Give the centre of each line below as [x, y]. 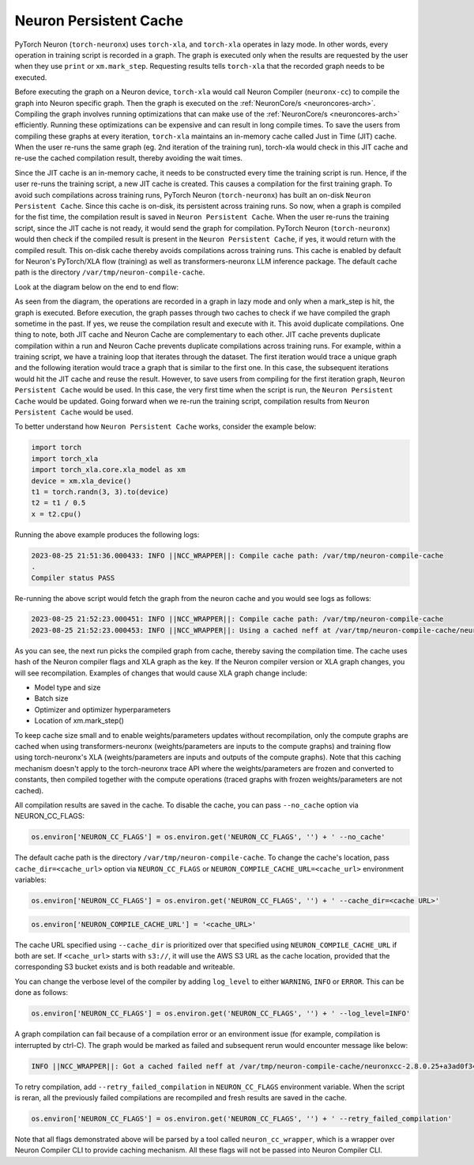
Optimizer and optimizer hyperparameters [103, 709]
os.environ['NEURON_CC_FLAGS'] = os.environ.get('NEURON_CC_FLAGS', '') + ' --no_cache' [209, 837]
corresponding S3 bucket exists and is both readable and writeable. [125, 967]
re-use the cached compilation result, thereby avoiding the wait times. [128, 158]
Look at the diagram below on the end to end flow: [97, 287]
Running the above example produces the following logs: [107, 535]
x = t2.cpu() [56, 514]
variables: [30, 880]
